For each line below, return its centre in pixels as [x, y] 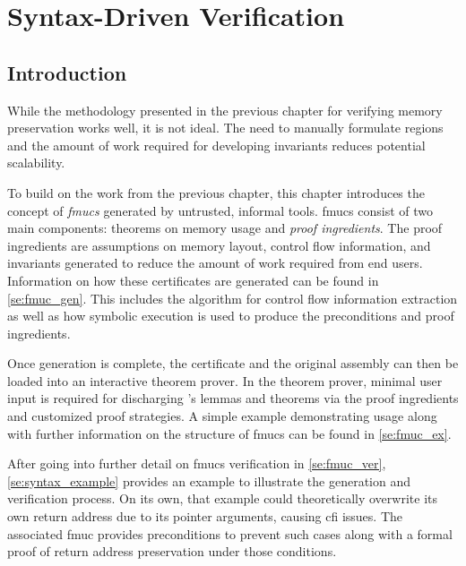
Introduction [67, 72]
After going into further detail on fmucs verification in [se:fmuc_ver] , [197, 463]
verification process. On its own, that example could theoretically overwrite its [222, 498]
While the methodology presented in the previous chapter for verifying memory [225, 110]
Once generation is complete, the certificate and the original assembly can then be [233, 363]
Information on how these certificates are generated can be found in [193, 280]
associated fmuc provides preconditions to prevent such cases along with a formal [230, 533]
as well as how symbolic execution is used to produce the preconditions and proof [231, 316]
